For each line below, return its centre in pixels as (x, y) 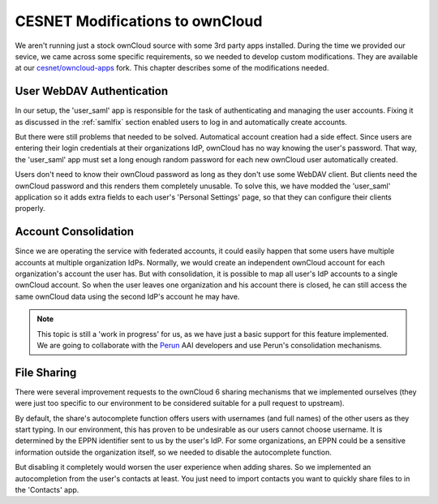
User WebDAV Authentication (92, 91)
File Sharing (46, 372)
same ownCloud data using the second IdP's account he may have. (127, 296)
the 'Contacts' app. (47, 490)
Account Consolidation (74, 232)
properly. (30, 209)
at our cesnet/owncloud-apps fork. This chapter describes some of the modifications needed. (172, 68)
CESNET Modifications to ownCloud (139, 21)
